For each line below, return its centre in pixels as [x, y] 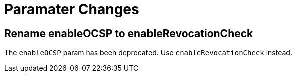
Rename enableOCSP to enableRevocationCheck [129, 33]
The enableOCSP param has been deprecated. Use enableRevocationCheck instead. [148, 53]
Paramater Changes [72, 9]
